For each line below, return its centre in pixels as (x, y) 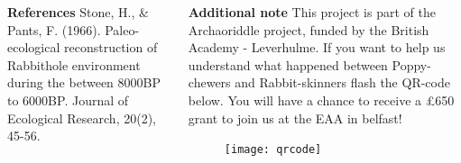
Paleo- (122, 29)
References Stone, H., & (78, 12)
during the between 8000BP (84, 82)
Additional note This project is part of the (312, 12)
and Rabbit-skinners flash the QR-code (342, 82)
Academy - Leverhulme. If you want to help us (317, 47)
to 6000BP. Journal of (68, 100)
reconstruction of (111, 47)
